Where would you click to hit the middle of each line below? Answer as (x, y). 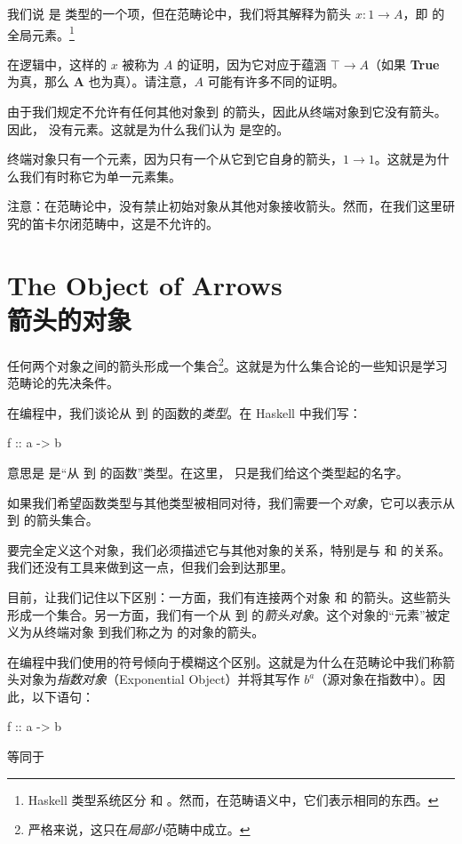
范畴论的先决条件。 (63, 383)
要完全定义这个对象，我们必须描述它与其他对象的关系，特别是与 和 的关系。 (229, 549)
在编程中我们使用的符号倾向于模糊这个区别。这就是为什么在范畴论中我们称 (225, 661)
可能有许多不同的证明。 (276, 81)
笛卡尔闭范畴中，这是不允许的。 (125, 223)
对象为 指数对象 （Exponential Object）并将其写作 (159, 679)
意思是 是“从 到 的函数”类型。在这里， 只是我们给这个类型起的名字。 (208, 472)
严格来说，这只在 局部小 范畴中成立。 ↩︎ (139, 829)
